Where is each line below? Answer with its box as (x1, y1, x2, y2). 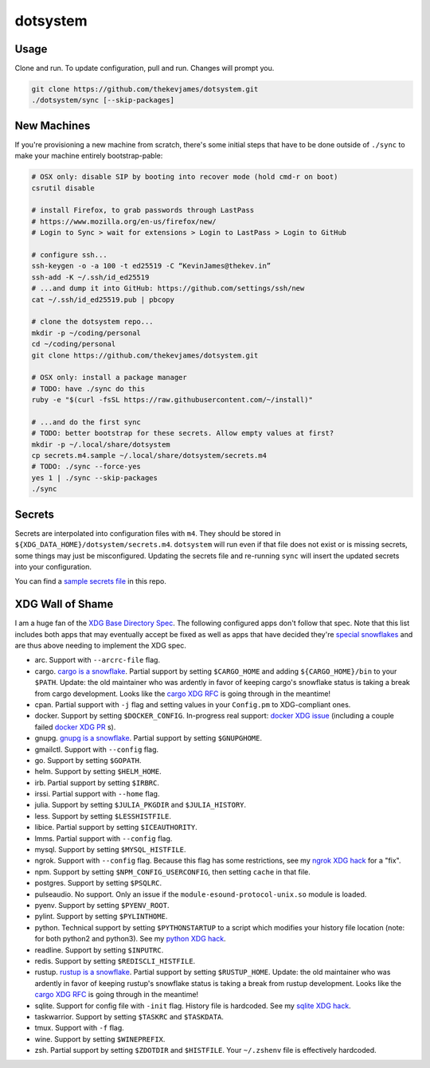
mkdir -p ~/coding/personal (31, 328, 141, 338)
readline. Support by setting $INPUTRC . (34, 945, 164, 955)
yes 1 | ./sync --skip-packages (31, 473, 158, 482)
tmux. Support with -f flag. (34, 1023, 125, 1033)
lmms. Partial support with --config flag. (34, 833, 173, 843)
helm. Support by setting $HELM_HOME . (34, 767, 162, 777)
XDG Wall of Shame (14, 597, 114, 611)
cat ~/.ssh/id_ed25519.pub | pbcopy (31, 295, 175, 304)
